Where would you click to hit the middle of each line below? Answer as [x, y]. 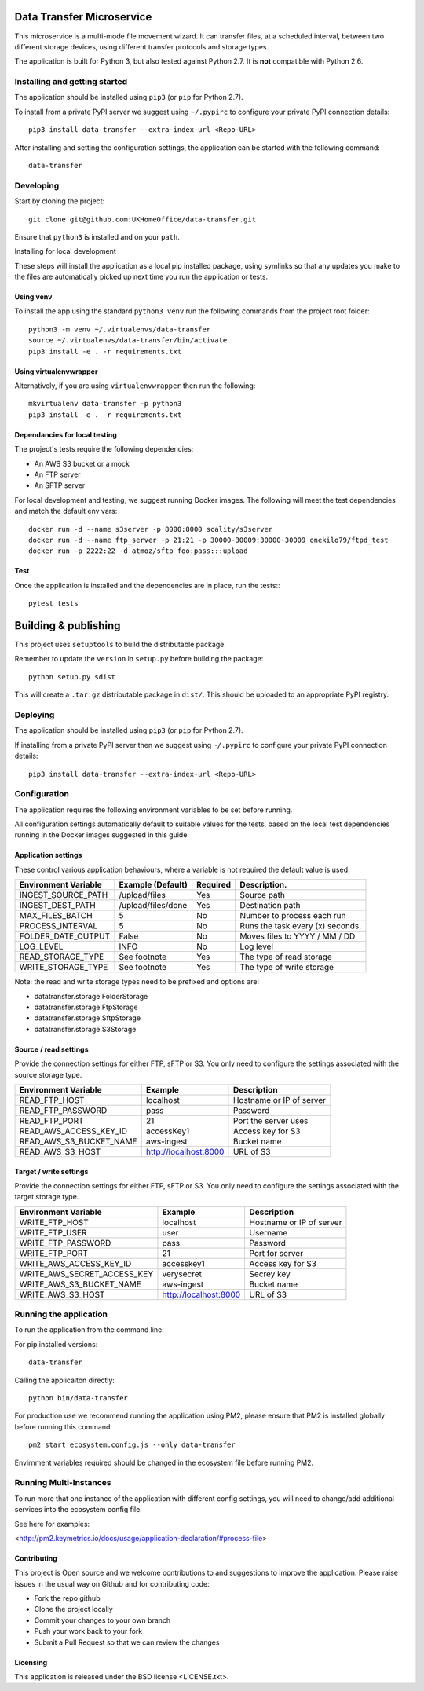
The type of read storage [286, 957]
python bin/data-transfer [79, 1398]
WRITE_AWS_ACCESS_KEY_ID [75, 1263]
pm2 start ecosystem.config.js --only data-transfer [132, 1445]
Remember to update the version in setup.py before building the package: [139, 659]
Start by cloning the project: [60, 201]
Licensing [31, 1662]
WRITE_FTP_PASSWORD [65, 1243]
